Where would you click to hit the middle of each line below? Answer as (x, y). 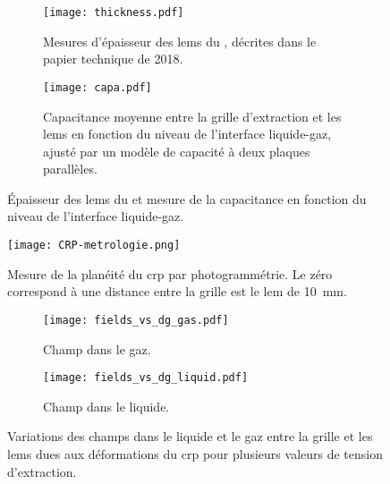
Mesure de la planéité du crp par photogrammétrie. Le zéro (170, 273)
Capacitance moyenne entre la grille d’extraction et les (192, 116)
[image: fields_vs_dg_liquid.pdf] (146, 378)
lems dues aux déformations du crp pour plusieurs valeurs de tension (195, 454)
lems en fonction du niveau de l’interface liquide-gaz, (187, 134)
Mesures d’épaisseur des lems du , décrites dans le (180, 41)
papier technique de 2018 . (113, 59)
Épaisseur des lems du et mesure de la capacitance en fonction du (187, 198)
